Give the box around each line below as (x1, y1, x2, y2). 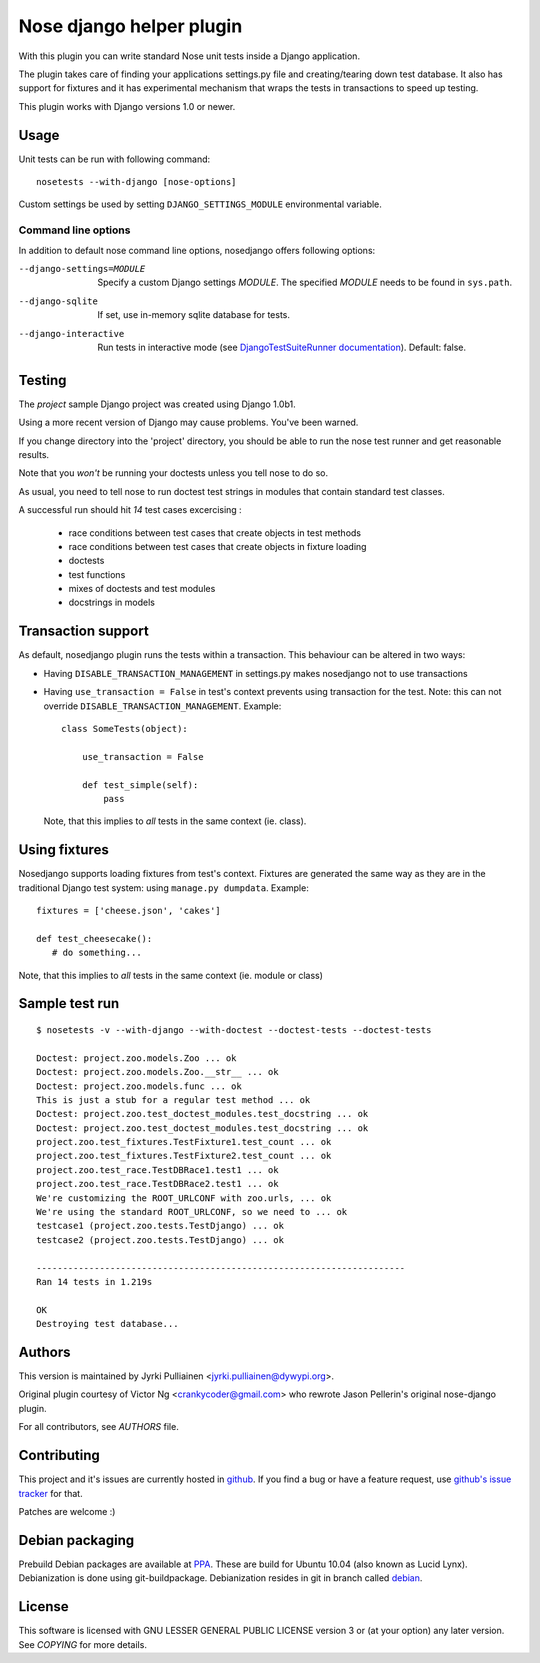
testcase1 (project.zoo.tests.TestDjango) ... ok (36, 1220, 285, 1232)
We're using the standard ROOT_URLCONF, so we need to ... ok (36, 1206, 348, 1218)
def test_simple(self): (81, 779, 199, 790)
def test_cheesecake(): (36, 933, 153, 944)
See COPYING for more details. (18, 1638, 147, 1650)
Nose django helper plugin (18, 15, 243, 37)
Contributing (18, 1447, 100, 1464)
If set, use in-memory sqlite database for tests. (97, 309, 290, 321)
